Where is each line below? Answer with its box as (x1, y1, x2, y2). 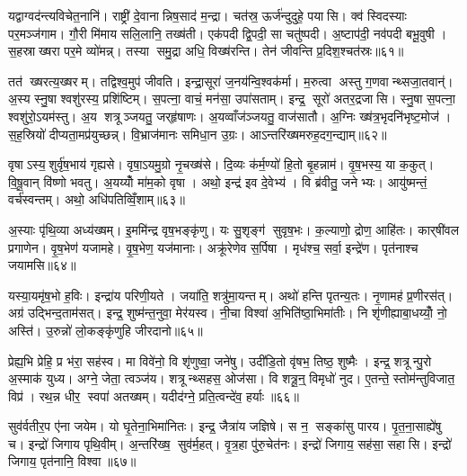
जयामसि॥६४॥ (8, 256, 76, 274)
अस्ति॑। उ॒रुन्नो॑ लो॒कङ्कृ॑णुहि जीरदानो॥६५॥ (8, 320, 203, 339)
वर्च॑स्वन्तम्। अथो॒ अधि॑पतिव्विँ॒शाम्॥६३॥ (8, 190, 185, 209)
